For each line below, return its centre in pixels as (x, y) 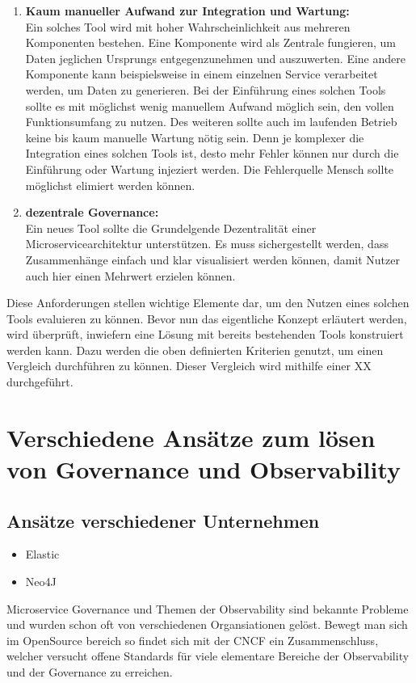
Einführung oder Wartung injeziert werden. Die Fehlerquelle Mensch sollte (210, 169)
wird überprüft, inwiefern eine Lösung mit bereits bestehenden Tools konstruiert (205, 334)
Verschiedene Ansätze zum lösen (191, 437)
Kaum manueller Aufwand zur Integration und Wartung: (187, 11)
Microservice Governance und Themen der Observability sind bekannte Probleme (208, 608)
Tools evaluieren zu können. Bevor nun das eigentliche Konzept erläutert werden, (207, 318)
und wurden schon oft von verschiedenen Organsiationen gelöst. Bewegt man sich (207, 624)
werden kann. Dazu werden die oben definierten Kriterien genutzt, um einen (195, 350)
